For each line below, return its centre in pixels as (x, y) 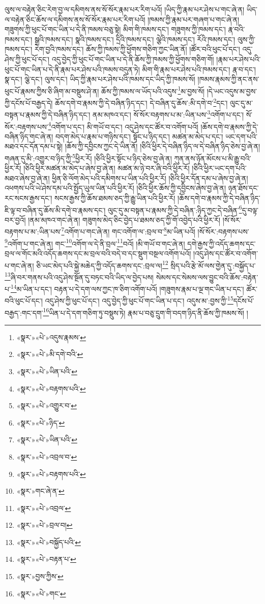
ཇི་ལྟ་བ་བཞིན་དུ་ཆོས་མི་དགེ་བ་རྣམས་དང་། (55, 210)
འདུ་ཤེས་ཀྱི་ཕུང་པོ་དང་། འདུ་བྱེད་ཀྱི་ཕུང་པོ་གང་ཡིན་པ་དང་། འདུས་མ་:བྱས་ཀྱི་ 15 (139, 300)
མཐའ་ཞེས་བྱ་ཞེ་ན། (27, 178)
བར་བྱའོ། (15, 219)
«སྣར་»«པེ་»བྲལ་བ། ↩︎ (45, 525)
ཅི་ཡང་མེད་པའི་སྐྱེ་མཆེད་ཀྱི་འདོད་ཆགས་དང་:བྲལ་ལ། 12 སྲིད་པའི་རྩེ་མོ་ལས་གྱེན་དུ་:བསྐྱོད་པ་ (146, 264)
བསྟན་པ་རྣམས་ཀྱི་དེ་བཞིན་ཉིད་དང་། (48, 114)
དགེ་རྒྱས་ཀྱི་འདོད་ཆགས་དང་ (222, 243)
